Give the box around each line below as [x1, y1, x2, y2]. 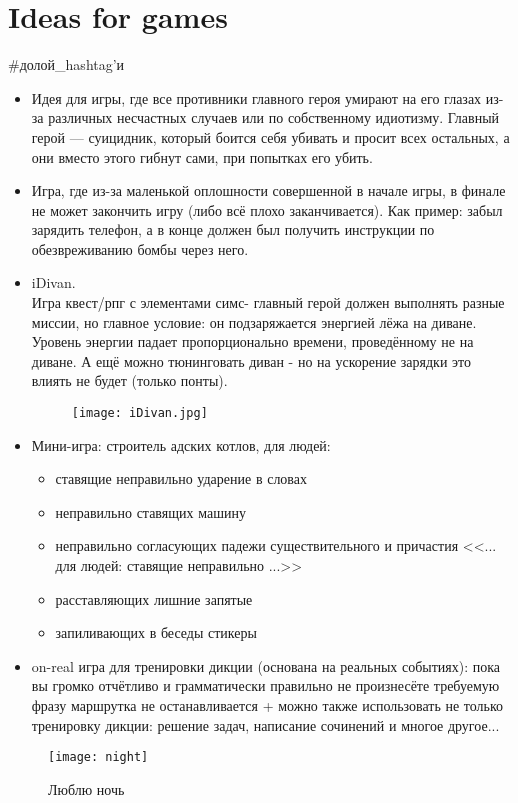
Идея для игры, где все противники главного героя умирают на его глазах [31, 87, 482, 108]
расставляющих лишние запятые [55, 588, 253, 609]
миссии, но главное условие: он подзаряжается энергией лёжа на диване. [31, 311, 477, 332]
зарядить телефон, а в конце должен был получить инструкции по [31, 219, 435, 240]
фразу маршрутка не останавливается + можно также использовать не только [31, 695, 504, 716]
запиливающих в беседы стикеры [55, 622, 257, 643]
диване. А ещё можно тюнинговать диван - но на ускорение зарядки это [31, 350, 472, 371]
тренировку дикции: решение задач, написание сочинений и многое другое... [31, 714, 500, 735]
